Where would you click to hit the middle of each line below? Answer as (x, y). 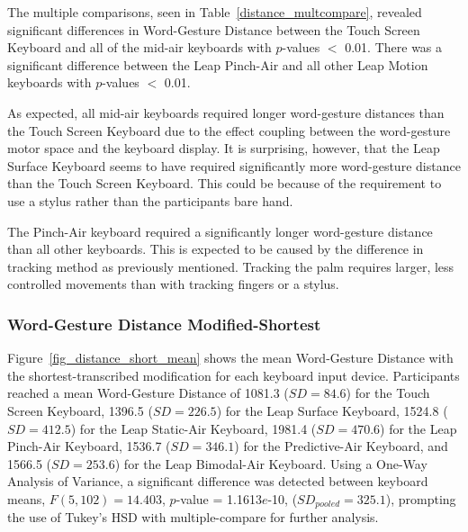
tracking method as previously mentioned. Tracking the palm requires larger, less (231, 266)
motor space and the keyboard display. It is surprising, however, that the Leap (224, 148)
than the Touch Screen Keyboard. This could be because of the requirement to (225, 183)
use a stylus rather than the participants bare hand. (150, 200)
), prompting (421, 498)
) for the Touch (388, 393)
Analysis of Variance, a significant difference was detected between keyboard (218, 481)
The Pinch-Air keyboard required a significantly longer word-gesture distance (220, 231)
